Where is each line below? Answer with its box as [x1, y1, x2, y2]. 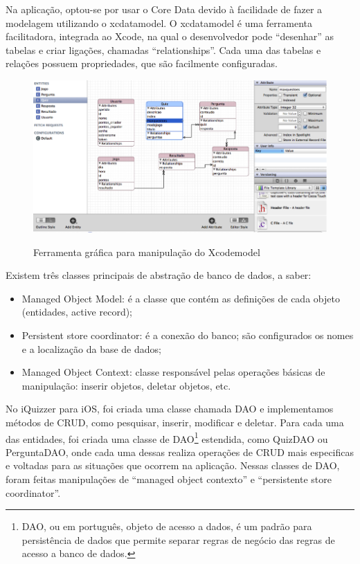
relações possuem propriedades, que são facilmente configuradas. [6, 56, 278, 71]
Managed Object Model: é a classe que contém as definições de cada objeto [21, 291, 340, 305]
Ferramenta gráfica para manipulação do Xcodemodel [33, 244, 260, 259]
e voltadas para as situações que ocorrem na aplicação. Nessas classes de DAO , [6, 458, 340, 473]
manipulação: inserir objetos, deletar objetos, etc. [21, 378, 231, 392]
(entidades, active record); [21, 304, 133, 319]
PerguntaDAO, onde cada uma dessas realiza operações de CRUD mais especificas [6, 444, 354, 459]
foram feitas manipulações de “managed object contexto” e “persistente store [6, 472, 332, 486]
